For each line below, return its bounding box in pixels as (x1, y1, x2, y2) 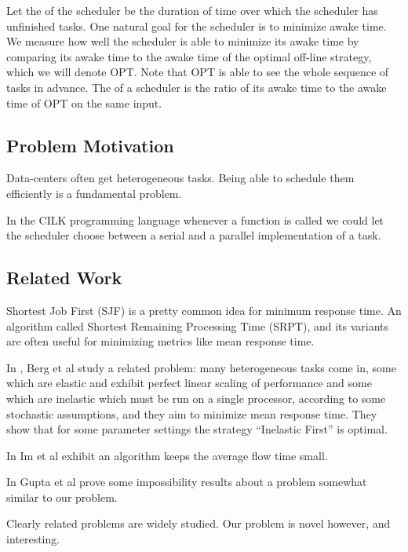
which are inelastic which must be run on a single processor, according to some (6, 389, 386, 406)
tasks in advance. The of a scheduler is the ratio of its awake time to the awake (6, 79, 387, 95)
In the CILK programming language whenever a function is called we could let (6, 211, 384, 228)
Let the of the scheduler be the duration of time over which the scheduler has (6, 2, 378, 18)
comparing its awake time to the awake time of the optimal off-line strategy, (6, 48, 372, 64)
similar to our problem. (6, 488, 118, 505)
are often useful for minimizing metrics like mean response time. (6, 333, 315, 349)
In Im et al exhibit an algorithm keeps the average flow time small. (6, 447, 328, 463)
